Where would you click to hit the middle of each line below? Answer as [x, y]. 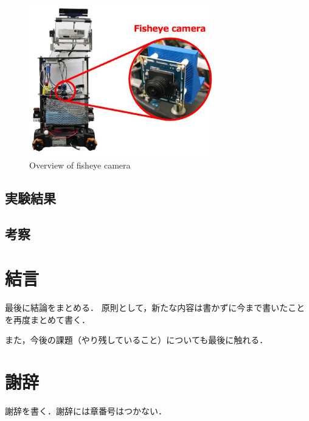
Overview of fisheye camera [80, 165]
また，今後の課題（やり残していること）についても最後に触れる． [137, 340]
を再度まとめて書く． [47, 319]
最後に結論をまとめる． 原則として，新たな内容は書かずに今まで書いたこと [155, 308]
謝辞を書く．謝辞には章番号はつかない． [86, 410]
